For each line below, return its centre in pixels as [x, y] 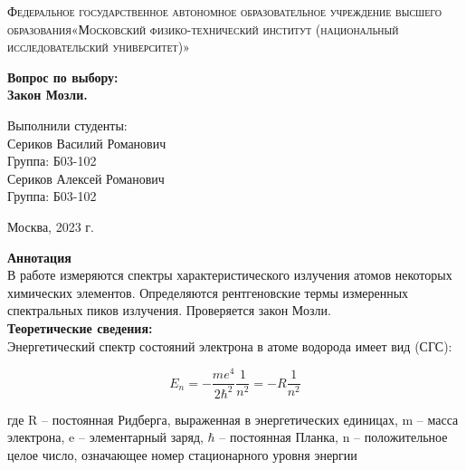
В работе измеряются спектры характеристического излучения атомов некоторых [230, 275]
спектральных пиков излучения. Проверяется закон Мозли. [169, 310]
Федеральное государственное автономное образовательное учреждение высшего [225, 11]
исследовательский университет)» [99, 47]
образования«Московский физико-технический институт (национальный [203, 29]
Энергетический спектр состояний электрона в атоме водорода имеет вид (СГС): [230, 345]
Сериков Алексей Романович [86, 178]
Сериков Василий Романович [87, 143]
